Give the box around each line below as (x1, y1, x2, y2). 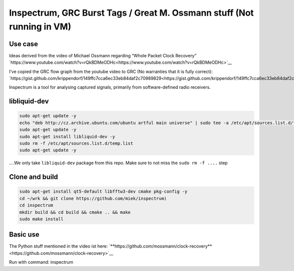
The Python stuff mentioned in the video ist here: (9, 243, 108, 249)
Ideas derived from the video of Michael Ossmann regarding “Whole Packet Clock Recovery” (9, 52, 197, 58)
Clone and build (9, 173, 58, 181)
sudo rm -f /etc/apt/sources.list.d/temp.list (19, 140, 133, 146)
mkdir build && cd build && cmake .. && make (19, 209, 131, 215)
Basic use (9, 230, 40, 239)
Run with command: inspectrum (9, 259, 73, 265)
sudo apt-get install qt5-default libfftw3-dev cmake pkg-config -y (19, 189, 188, 195)
